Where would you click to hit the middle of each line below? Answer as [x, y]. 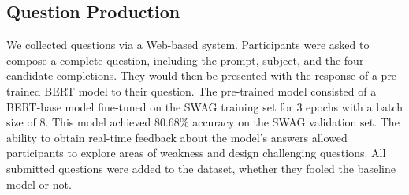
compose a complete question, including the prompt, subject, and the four [185, 60]
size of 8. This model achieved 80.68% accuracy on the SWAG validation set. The [203, 122]
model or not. [39, 184]
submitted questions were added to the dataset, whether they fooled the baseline [201, 168]
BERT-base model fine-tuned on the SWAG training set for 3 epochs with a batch [205, 106]
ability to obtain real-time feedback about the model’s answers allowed [177, 137]
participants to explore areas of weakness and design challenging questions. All [196, 153]
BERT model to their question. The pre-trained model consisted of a [210, 90]
